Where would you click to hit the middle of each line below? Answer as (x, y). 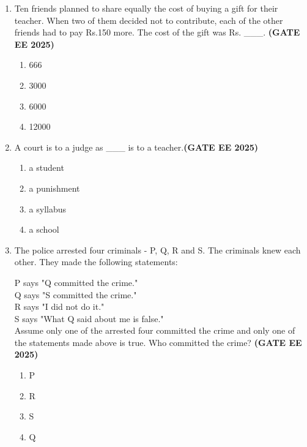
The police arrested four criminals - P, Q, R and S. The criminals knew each (157, 250)
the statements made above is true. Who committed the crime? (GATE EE (158, 342)
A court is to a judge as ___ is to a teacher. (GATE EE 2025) (136, 147)
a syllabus (48, 208)
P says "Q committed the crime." (76, 282)
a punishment (54, 188)
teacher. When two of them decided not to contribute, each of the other (149, 20)
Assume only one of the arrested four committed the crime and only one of (155, 330)
